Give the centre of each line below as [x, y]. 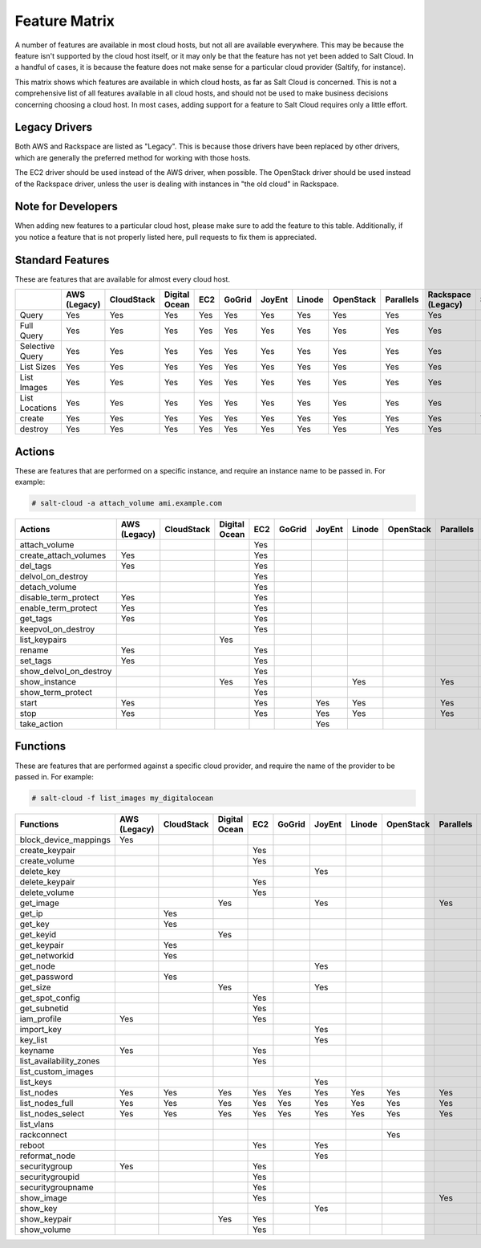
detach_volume [48, 587]
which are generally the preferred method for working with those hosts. [133, 157]
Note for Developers [66, 207]
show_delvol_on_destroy [66, 672]
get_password [46, 977]
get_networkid [47, 955]
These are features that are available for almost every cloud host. [122, 279]
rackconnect [43, 1134]
